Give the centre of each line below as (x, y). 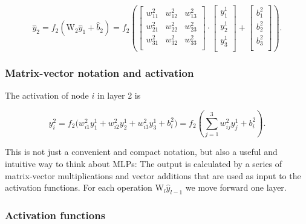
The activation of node (47, 95)
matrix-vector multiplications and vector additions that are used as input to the (153, 175)
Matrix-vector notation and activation (99, 72)
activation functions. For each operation (79, 187)
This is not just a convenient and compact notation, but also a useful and (141, 152)
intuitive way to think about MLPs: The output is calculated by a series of (144, 163)
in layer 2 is (119, 95)
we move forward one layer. (236, 187)
